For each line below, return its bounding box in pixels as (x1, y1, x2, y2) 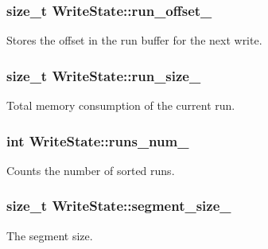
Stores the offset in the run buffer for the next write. (6, 32, 262, 49)
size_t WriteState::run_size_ (6, 65, 201, 85)
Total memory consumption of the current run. (6, 97, 235, 114)
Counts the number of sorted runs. (6, 161, 175, 178)
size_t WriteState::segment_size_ (6, 196, 231, 216)
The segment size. (6, 227, 93, 243)
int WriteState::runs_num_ (6, 130, 189, 150)
